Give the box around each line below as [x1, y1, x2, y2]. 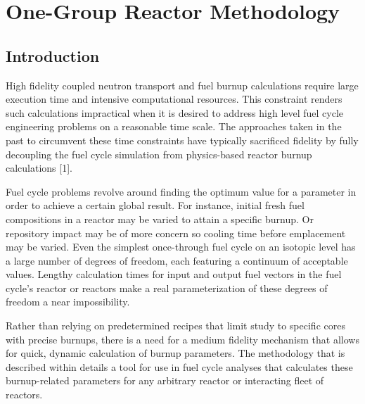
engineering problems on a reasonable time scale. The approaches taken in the [6, 119, 342, 134]
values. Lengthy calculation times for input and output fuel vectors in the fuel [6, 267, 342, 282]
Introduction [6, 44, 100, 66]
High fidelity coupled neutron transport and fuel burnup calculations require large [6, 77, 359, 92]
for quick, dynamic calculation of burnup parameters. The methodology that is [6, 346, 345, 360]
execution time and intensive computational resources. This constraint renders [6, 91, 342, 106]
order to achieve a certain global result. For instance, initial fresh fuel [6, 198, 305, 213]
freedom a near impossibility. [6, 294, 130, 309]
